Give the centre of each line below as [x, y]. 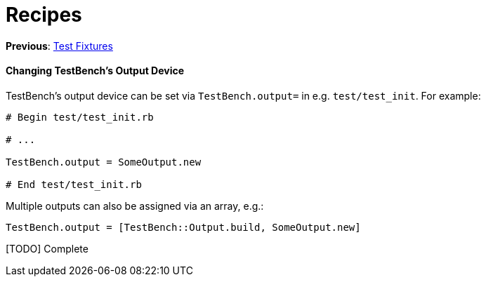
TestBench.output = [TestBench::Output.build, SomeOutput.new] [183, 227]
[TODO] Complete [47, 248]
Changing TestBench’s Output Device [95, 71]
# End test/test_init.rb [74, 184]
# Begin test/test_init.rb [80, 117]
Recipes [44, 15]
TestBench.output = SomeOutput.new [104, 162]
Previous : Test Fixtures [59, 46]
